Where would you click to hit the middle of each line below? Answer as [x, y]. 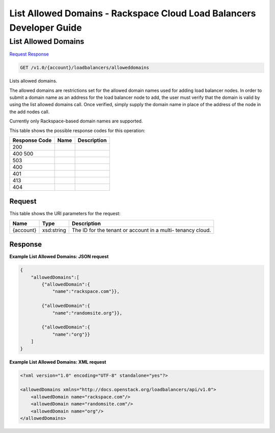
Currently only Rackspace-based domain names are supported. [76, 121]
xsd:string [54, 230]
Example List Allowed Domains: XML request [58, 362]
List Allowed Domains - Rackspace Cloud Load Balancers [133, 13]
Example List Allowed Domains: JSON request [59, 257]
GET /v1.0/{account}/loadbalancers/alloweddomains [85, 68]
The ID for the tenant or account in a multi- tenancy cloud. [141, 230]
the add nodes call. [30, 112]
